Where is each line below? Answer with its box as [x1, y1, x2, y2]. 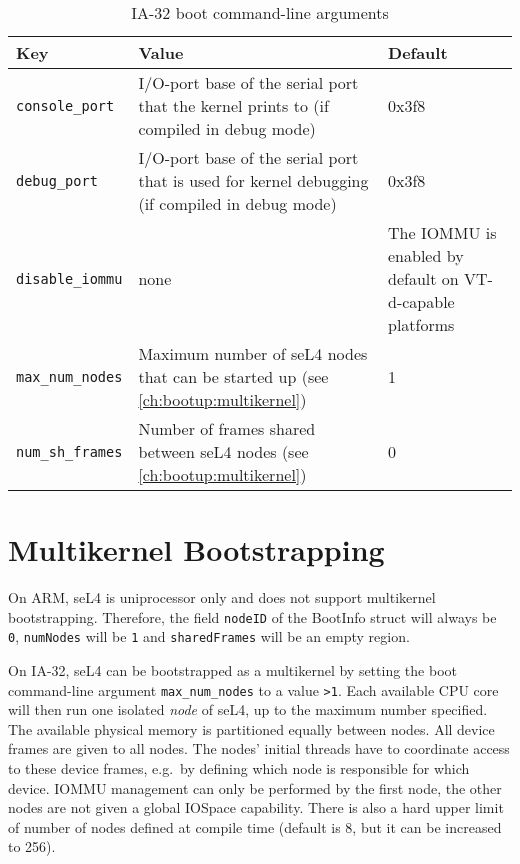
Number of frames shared [138, 417, 316, 440]
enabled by [388, 244, 464, 267]
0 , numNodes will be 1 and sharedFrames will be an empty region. [8, 626, 410, 647]
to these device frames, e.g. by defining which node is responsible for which [8, 758, 470, 779]
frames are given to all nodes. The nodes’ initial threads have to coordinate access [8, 738, 510, 759]
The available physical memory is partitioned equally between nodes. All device [8, 718, 495, 739]
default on [388, 267, 459, 290]
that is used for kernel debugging [138, 169, 369, 192]
